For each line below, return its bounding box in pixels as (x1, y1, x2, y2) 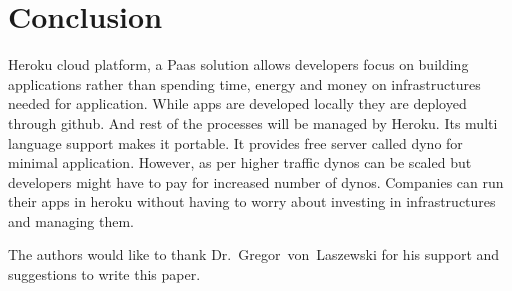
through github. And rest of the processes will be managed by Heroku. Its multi (8, 112, 498, 133)
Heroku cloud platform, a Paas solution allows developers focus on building (8, 54, 469, 75)
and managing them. (8, 210, 135, 231)
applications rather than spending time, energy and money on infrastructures (8, 73, 481, 94)
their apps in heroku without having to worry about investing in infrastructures (8, 191, 496, 212)
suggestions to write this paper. (8, 264, 201, 285)
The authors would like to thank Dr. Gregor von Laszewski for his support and (8, 244, 500, 265)
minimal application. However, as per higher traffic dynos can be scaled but (8, 152, 472, 173)
